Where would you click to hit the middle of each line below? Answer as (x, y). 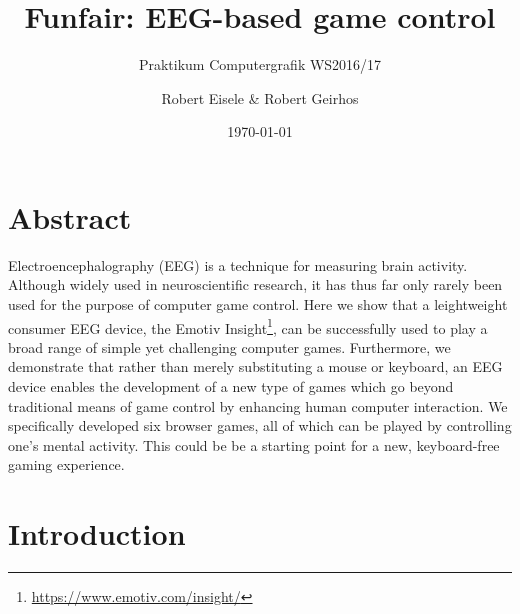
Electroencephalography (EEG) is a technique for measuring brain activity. (238, 264)
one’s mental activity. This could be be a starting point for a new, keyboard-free (254, 444)
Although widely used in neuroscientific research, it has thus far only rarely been (255, 284)
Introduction (97, 533)
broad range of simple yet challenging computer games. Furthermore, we (229, 346)
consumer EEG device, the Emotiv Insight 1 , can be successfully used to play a (248, 326)
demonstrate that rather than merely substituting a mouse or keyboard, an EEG (255, 366)
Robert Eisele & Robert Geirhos (260, 97)
